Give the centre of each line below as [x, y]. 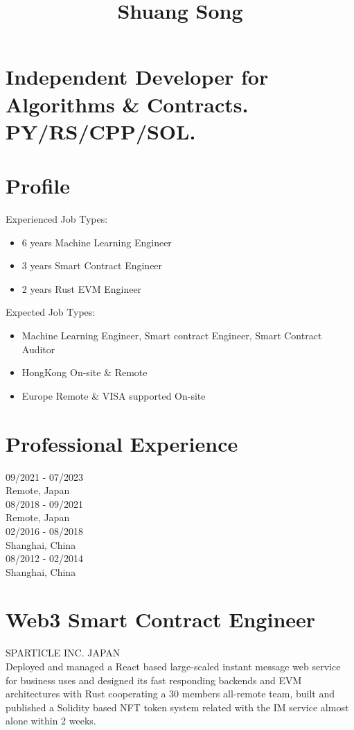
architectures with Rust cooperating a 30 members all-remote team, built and [170, 694]
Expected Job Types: [51, 312]
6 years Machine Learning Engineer [97, 242]
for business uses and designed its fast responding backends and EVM [154, 680]
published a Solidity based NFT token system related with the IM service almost [177, 707]
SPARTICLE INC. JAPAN [63, 653]
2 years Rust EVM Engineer [82, 288]
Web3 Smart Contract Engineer [161, 619]
